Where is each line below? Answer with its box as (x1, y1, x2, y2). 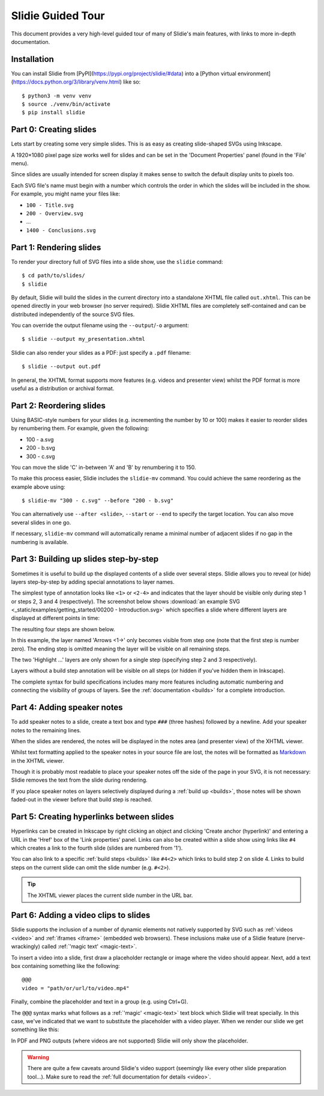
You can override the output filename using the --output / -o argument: (11, 322, 189, 329)
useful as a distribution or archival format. (11, 385, 115, 392)
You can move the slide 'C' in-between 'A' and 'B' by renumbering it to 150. (11, 464, 196, 471)
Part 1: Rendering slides (11, 242, 101, 253)
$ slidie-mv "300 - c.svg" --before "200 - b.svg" (22, 497, 174, 504)
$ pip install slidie (22, 109, 85, 116)
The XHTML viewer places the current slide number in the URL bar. (27, 892, 193, 899)
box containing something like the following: (11, 962, 120, 969)
